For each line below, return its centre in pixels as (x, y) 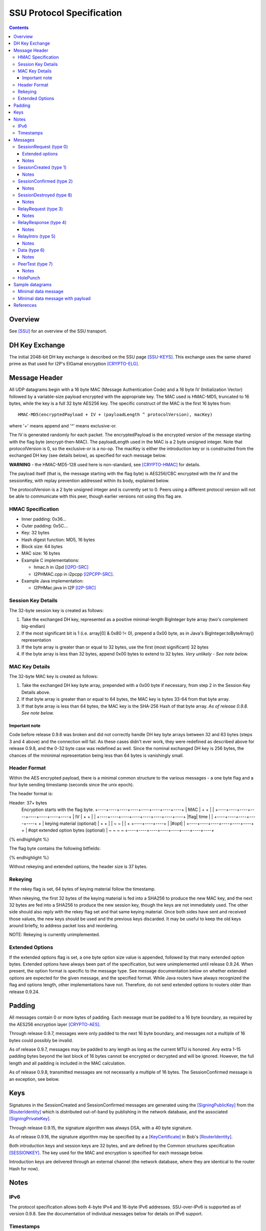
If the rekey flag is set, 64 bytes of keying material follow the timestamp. (82, 889)
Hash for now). (24, 1168)
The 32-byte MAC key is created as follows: (54, 677)
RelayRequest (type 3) (41, 209)
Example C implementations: (50, 560)
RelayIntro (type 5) (37, 236)
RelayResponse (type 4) (42, 223)
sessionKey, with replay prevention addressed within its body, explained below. (89, 481)
